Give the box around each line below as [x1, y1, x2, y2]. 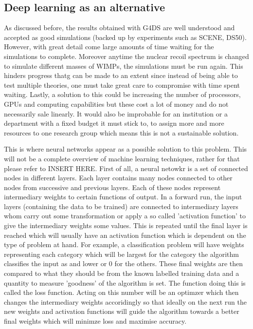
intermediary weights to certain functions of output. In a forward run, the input [4, 192, 242, 202]
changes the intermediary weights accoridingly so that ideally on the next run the [4, 296, 247, 307]
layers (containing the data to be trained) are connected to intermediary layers [4, 201, 238, 211]
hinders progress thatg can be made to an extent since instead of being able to [4, 70, 238, 80]
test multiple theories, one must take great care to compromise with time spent [4, 79, 240, 90]
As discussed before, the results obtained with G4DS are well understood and [4, 22, 235, 33]
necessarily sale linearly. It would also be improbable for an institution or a [4, 108, 228, 118]
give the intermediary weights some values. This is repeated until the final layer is [4, 220, 248, 231]
